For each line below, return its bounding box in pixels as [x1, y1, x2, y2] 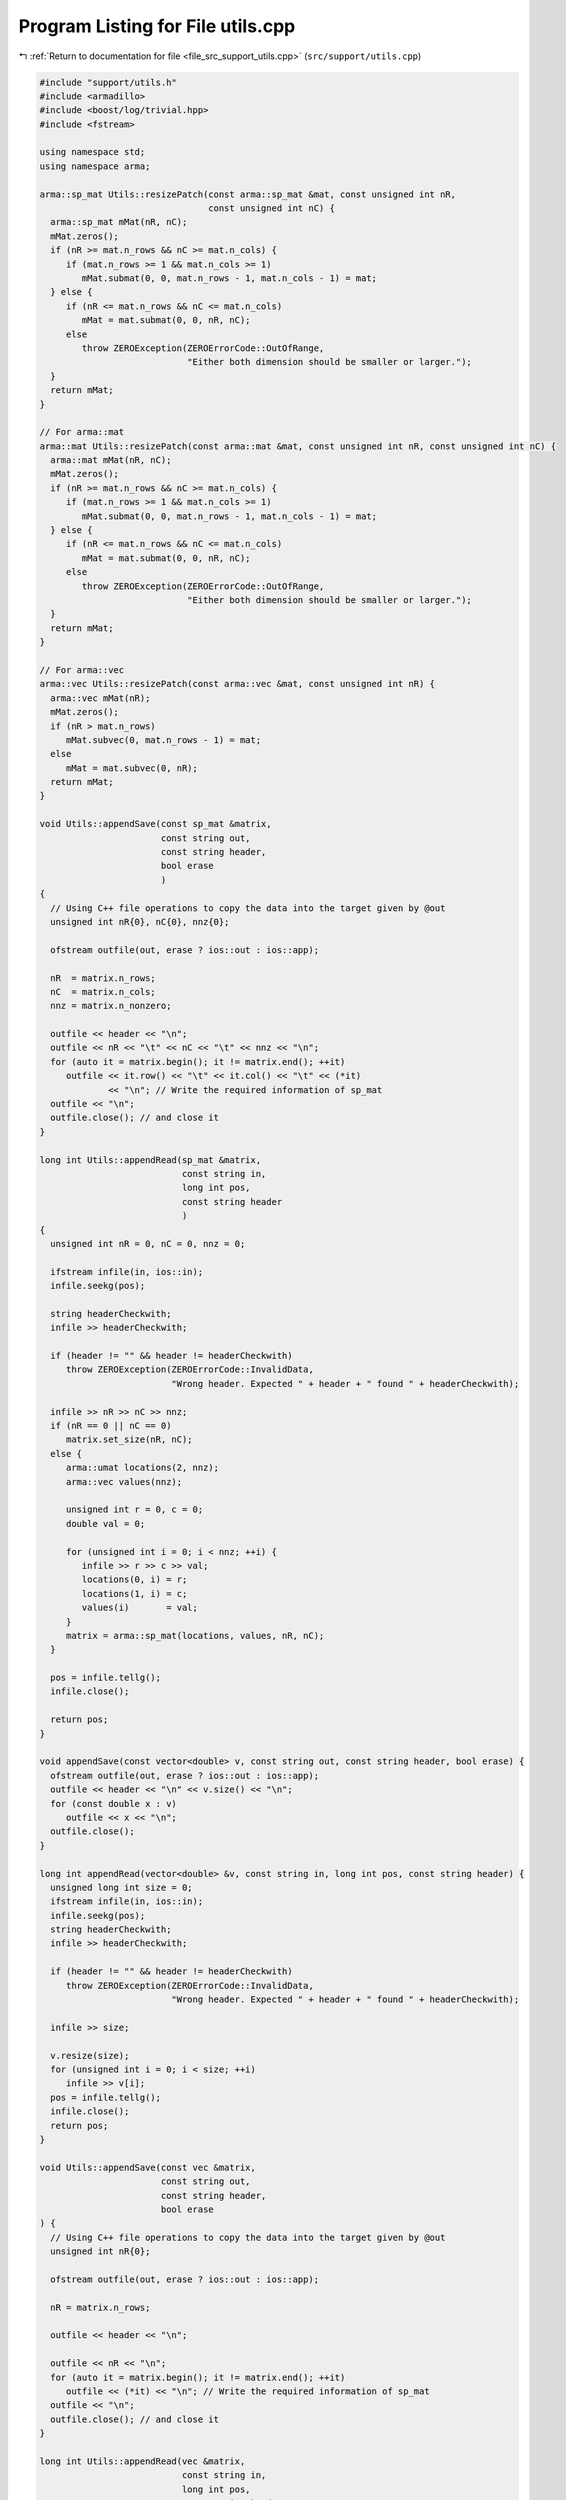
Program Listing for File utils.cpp [18, 15, 296, 37]
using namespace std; [39, 146, 146, 158]
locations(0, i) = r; [81, 1574, 188, 1585]
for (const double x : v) [50, 1798, 177, 1809]
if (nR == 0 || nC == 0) [50, 1420, 172, 1432]
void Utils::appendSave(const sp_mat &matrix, [39, 818, 272, 830]
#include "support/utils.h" [39, 76, 177, 88]
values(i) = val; [81, 1602, 199, 1614]
